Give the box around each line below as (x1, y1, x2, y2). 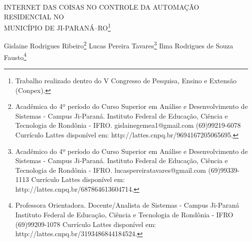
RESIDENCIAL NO (4, 11, 64, 21)
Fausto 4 (4, 50, 27, 62)
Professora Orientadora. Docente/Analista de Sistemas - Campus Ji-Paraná (15, 200, 239, 210)
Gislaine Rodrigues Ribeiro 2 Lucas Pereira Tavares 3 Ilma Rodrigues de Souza (4, 39, 234, 51)
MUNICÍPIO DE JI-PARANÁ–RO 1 (4, 21, 111, 32)
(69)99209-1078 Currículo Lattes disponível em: (15, 219, 156, 229)
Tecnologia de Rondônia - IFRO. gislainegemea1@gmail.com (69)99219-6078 (15, 120, 241, 130)
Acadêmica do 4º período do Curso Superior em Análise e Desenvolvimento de (15, 101, 248, 111)
